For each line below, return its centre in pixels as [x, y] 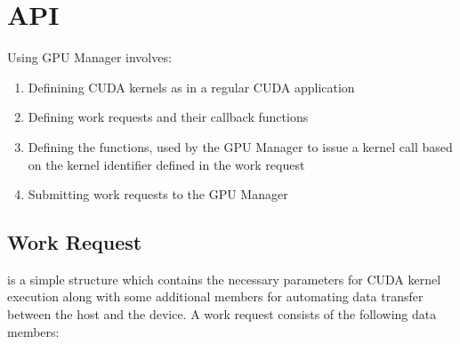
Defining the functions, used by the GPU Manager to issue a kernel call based [240, 146]
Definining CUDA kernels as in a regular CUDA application [191, 87]
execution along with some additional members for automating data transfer [215, 296]
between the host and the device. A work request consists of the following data [222, 314]
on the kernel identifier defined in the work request [166, 164]
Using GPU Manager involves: [89, 57]
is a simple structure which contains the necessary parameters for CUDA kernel [224, 279]
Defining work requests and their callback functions [168, 117]
